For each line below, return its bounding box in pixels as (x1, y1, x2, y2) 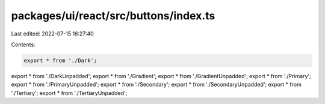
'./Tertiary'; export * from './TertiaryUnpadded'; (11, 89, 128, 96)
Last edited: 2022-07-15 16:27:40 (11, 30, 94, 37)
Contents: (11, 41, 36, 48)
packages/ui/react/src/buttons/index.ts (11, 9, 215, 22)
